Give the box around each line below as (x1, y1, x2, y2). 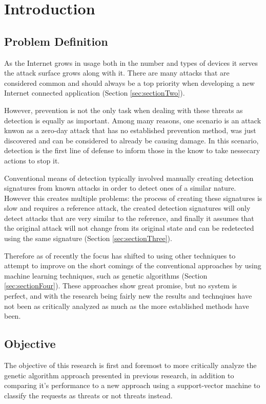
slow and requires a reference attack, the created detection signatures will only (4, 203, 251, 213)
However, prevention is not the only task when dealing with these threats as (4, 104, 243, 115)
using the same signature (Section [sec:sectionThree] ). (4, 233, 172, 244)
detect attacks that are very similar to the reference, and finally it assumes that (4, 212, 254, 223)
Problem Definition (4, 33, 108, 49)
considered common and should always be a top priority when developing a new (4, 77, 255, 88)
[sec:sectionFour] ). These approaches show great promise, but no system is (4, 280, 237, 291)
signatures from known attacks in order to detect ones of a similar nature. (4, 182, 236, 193)
